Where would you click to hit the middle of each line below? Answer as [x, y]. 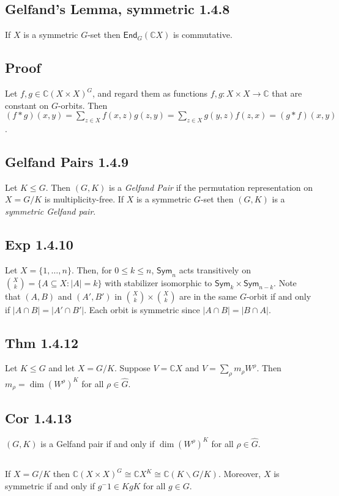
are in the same [208, 296]
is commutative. [203, 35]
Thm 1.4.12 [42, 342]
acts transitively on [215, 269]
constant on [27, 105]
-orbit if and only [279, 296]
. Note [285, 282]
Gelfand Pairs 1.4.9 [67, 161]
